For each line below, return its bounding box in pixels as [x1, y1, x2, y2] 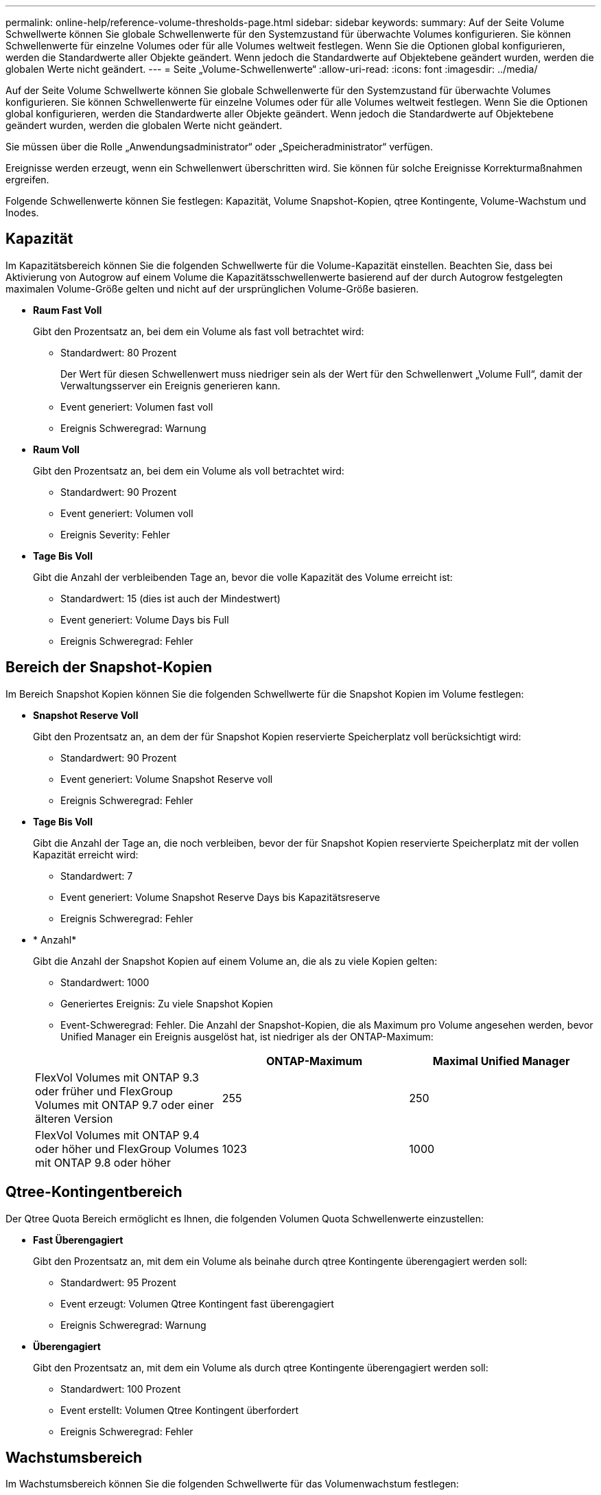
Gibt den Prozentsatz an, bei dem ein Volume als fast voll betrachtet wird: [33, 325, 364, 337]
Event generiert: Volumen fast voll [60, 400, 213, 413]
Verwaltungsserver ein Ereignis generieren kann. [60, 379, 281, 391]
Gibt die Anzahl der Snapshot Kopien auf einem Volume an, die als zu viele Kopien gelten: [33, 955, 438, 967]
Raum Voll [33, 443, 80, 455]
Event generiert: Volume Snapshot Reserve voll [60, 773, 273, 785]
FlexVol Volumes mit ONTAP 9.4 [35, 1128, 200, 1142]
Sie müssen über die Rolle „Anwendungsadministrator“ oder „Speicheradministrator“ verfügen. [5, 141, 433, 152]
